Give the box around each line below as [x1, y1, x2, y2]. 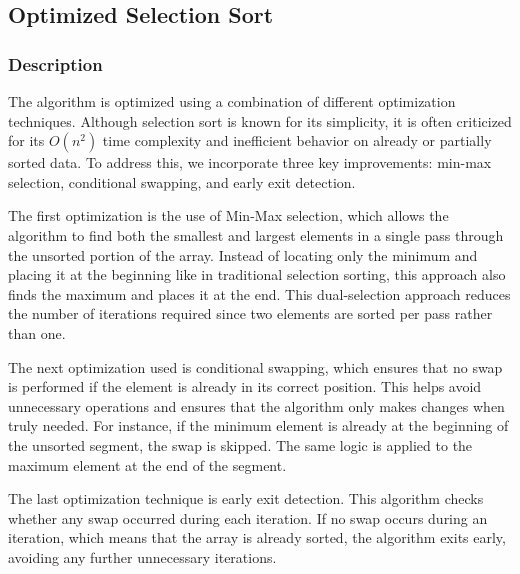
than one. [8, 322, 66, 343]
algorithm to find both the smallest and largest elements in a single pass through [8, 224, 504, 245]
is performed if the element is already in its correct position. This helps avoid [8, 376, 482, 397]
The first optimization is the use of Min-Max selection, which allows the [8, 205, 449, 226]
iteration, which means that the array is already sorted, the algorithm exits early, [8, 527, 506, 548]
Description [8, 51, 103, 76]
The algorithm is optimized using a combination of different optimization [8, 91, 456, 111]
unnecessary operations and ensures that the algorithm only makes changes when [8, 395, 505, 416]
